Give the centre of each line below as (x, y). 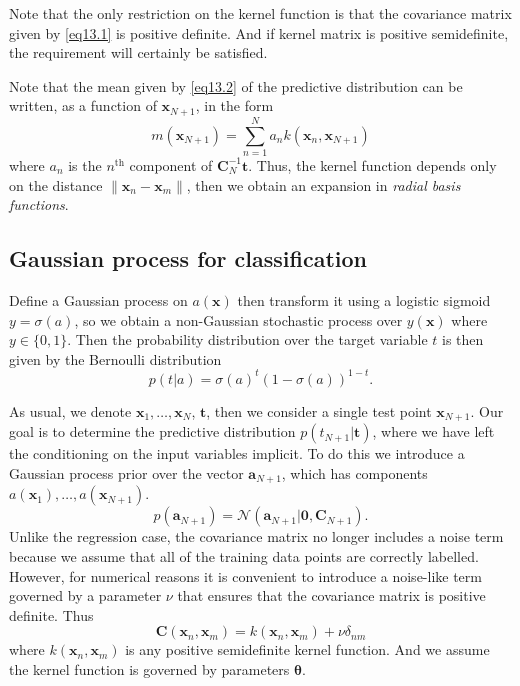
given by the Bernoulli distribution (115, 358)
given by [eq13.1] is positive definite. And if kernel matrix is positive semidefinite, (259, 32)
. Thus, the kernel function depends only (372, 164)
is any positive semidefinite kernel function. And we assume (307, 649)
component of (171, 164)
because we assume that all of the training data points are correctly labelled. (244, 555)
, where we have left (433, 431)
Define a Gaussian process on (98, 299)
